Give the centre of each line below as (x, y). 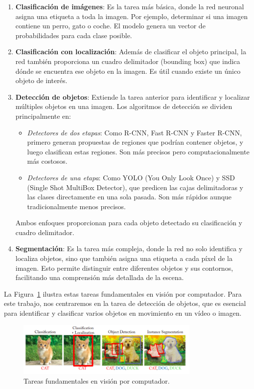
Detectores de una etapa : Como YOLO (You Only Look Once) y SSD (131, 177)
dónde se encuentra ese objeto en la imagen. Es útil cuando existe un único (128, 71)
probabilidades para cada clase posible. (74, 35)
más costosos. (47, 161)
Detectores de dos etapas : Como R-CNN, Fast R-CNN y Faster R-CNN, (135, 132)
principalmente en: (43, 116)
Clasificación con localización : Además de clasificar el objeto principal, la (131, 52)
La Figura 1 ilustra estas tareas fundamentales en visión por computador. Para (123, 293)
